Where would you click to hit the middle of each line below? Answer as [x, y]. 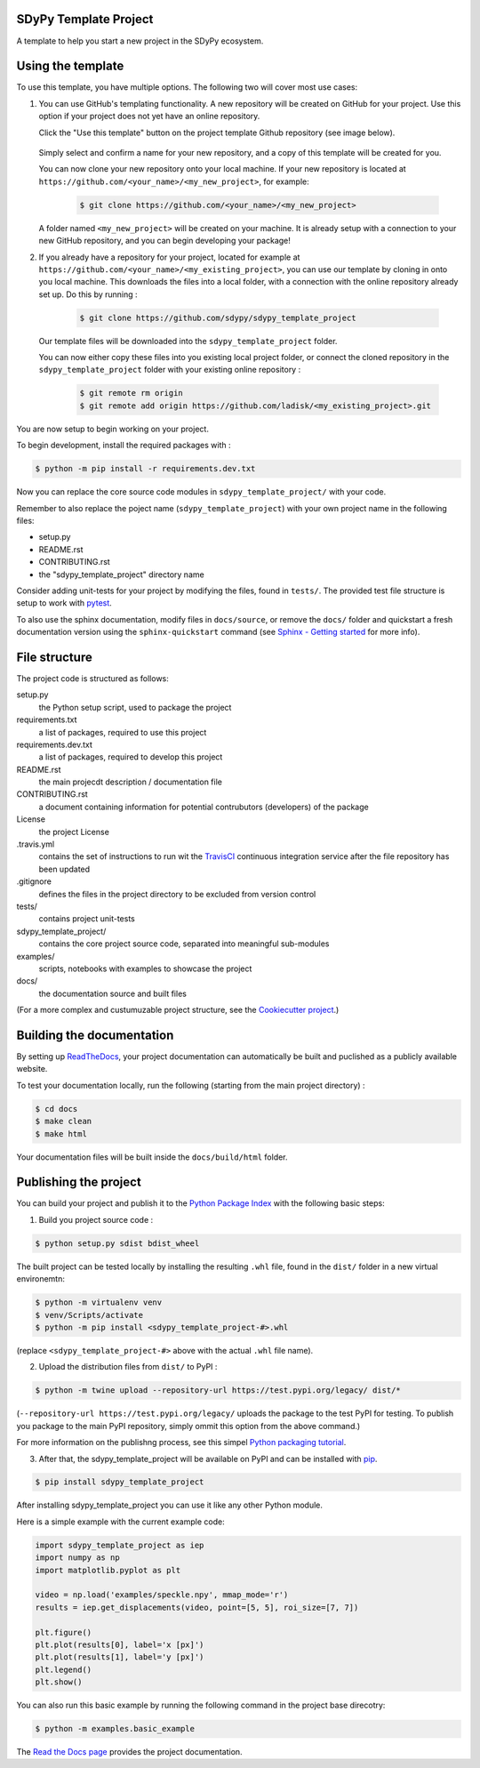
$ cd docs [56, 1109]
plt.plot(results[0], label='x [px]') [120, 1644]
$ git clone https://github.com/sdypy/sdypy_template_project [218, 317]
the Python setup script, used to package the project [135, 707]
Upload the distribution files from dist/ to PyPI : [128, 1367]
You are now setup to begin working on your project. [112, 429]
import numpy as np [77, 1558]
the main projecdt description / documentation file [130, 782]
